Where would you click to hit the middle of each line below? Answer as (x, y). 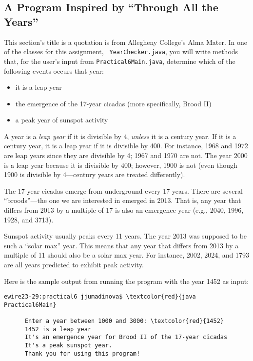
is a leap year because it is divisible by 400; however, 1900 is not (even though (121, 165)
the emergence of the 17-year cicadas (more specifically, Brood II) (113, 103)
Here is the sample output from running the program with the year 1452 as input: (126, 281)
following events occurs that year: (54, 70)
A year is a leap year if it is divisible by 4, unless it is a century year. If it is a (120, 136)
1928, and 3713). (29, 219)
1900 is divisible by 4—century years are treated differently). (95, 174)
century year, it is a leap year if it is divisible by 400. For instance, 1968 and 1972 (126, 146)
